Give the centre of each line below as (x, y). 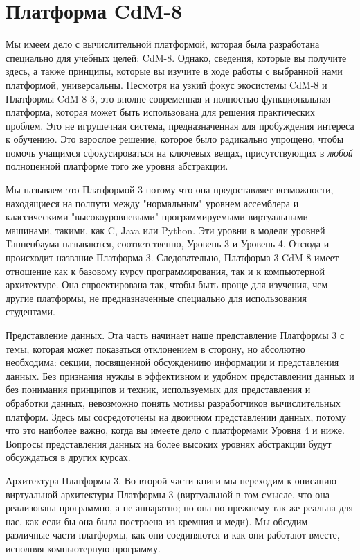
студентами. (30, 312)
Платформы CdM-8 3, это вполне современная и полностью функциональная (168, 98)
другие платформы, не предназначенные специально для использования (156, 298)
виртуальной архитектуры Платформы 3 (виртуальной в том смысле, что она (168, 494)
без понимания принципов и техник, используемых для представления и (158, 389)
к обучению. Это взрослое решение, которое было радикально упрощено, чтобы (175, 139)
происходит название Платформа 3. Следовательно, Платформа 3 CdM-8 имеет (172, 257)
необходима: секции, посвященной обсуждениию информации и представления (172, 362)
